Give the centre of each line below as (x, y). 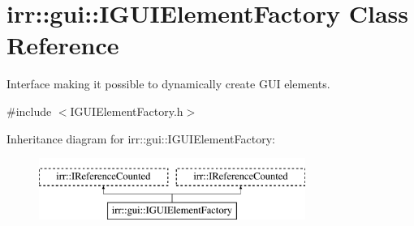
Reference (63, 45)
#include (29, 111)
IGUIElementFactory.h (127, 111)
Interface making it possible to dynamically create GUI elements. (168, 84)
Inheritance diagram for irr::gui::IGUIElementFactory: (141, 138)
